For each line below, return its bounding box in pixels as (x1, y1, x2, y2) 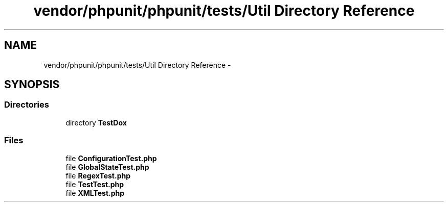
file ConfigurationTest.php (65, 153, 157, 163)
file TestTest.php (65, 179, 124, 189)
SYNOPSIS (4, 78, 60, 91)
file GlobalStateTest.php (65, 162, 149, 171)
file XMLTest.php (65, 188, 125, 197)
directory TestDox (65, 118, 127, 127)
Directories (4, 99, 49, 110)
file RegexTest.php (65, 171, 130, 180)
